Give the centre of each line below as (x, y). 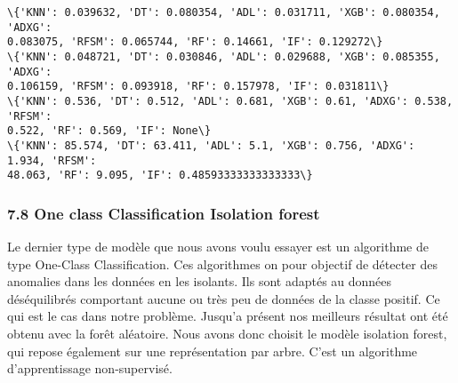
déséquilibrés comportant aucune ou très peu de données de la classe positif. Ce (224, 298)
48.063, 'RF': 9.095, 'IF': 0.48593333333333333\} (160, 176)
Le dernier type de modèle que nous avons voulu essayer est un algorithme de (218, 247)
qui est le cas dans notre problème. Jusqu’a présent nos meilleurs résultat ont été (228, 316)
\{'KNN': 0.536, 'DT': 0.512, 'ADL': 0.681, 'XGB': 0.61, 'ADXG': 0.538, (230, 101)
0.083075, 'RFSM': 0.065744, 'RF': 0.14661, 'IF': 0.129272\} (195, 42)
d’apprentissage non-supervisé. (90, 368)
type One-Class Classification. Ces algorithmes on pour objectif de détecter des (223, 263)
